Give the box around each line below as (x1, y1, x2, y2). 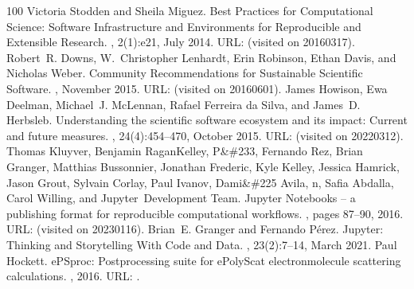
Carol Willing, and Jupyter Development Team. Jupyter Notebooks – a (6, 189, 356, 206)
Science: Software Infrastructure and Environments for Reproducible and (6, 18, 361, 34)
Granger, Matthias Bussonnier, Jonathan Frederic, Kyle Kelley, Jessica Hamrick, (6, 158, 400, 174)
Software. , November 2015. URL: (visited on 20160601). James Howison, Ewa (6, 80, 388, 96)
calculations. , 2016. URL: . (6, 268, 140, 284)
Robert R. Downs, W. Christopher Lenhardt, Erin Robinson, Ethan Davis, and (6, 49, 396, 65)
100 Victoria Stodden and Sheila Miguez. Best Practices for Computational (6, 2, 373, 18)
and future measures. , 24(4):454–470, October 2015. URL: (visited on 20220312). (6, 127, 404, 143)
